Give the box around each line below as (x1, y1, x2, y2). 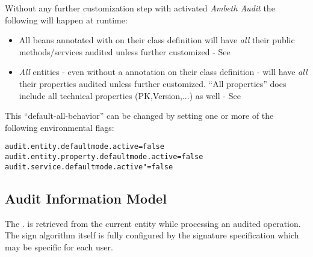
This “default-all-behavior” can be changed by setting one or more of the (5, 109, 274, 122)
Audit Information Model (5, 189, 167, 207)
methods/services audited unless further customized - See (19, 45, 231, 58)
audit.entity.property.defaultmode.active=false (5, 153, 203, 161)
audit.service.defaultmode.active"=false (5, 162, 173, 171)
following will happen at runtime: (5, 13, 128, 26)
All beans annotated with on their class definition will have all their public (19, 34, 295, 46)
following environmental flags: (5, 121, 114, 133)
